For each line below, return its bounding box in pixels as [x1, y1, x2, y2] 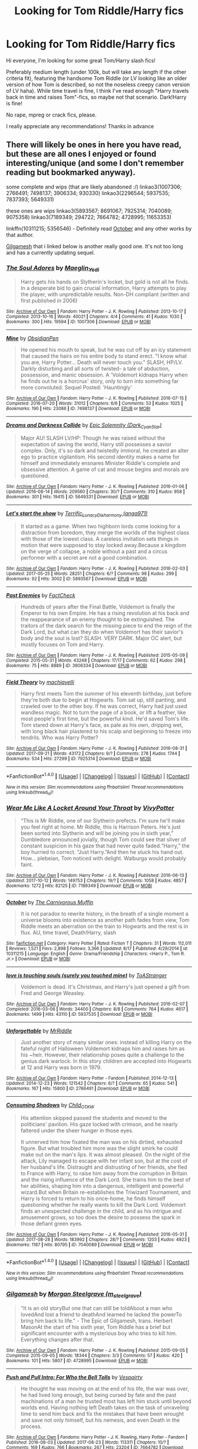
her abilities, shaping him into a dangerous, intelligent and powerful [20, 1182, 184, 1189]
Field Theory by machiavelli [6, 678, 75, 685]
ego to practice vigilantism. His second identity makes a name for [20, 453, 180, 460]
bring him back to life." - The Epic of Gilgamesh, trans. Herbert [20, 1317, 173, 1324]
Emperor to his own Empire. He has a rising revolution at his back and [20, 609, 190, 616]
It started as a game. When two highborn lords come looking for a [20, 522, 181, 529]
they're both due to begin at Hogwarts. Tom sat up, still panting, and [20, 696, 187, 703]
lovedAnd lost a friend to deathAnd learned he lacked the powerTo [20, 1311, 182, 1318]
